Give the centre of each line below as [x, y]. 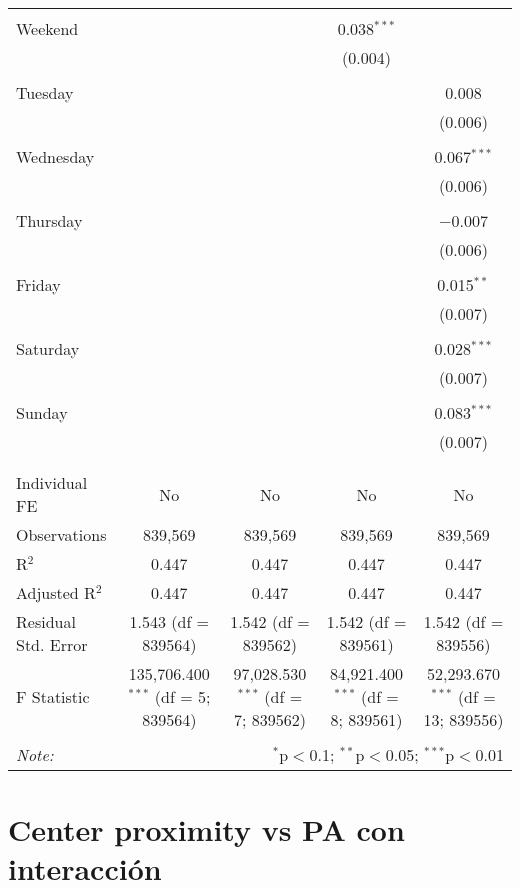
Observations [61, 534]
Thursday [49, 220]
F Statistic [53, 696]
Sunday [42, 412]
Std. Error [52, 644]
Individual [52, 482]
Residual [46, 621]
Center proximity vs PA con [206, 829]
